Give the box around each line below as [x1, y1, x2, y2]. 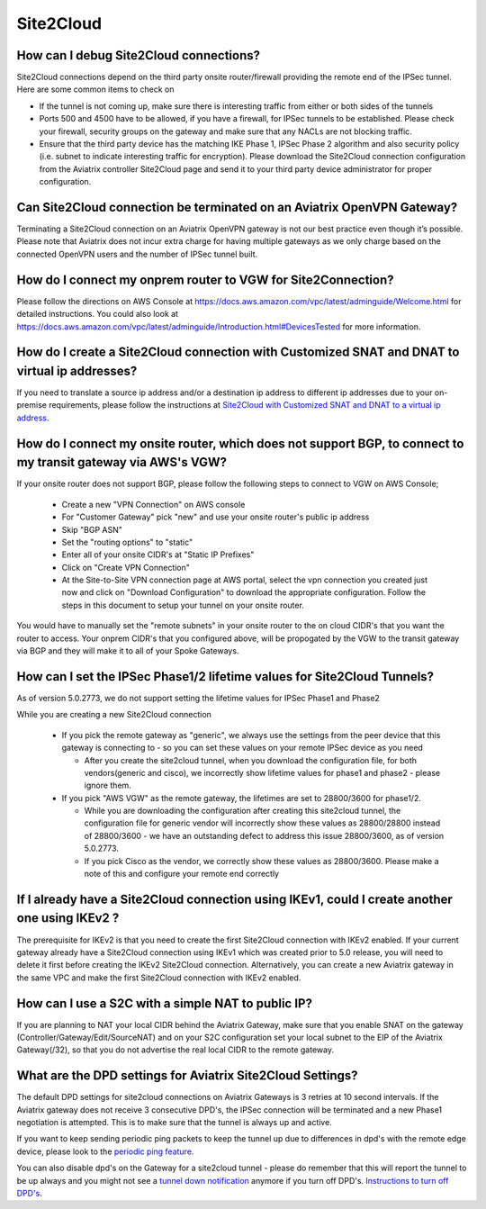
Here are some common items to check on [16, 84, 175, 95]
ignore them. [84, 780, 132, 791]
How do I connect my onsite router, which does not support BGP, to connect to [16, 436, 464, 451]
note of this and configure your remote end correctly [84, 869, 279, 880]
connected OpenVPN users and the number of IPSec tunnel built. [16, 248, 258, 259]
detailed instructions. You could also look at [16, 309, 179, 320]
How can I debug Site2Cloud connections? [16, 48, 261, 63]
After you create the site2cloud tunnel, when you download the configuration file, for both [84, 754, 418, 765]
